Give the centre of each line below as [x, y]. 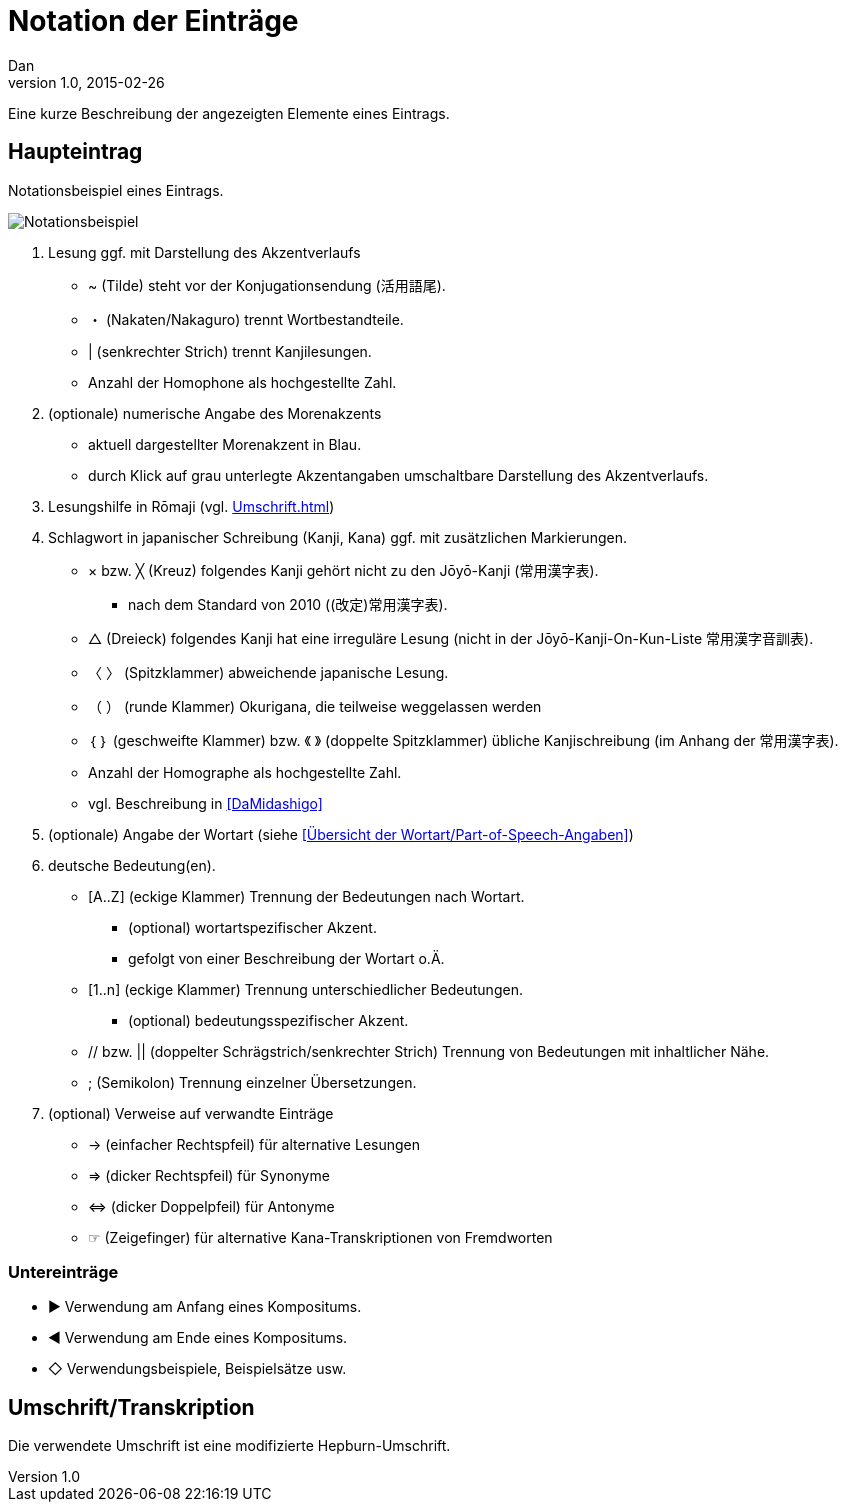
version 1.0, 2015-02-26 [86, 82]
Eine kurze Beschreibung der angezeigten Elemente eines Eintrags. [229, 113]
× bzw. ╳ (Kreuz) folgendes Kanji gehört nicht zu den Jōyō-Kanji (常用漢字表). [343, 570]
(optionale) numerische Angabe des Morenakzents [215, 413]
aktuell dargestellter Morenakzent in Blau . [225, 444]
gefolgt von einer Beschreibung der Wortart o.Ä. [286, 958]
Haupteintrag [75, 152]
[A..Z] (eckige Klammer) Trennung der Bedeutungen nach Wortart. [306, 896]
